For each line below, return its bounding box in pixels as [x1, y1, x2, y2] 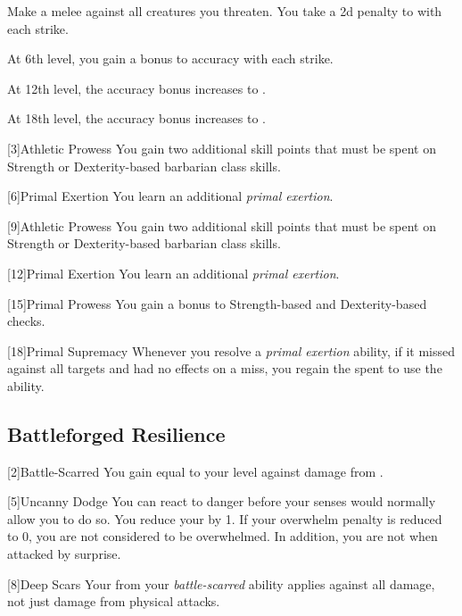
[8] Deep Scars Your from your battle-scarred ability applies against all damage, [7, 574, 435, 593]
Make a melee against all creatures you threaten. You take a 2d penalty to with [7, 2, 442, 20]
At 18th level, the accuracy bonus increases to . [7, 109, 266, 128]
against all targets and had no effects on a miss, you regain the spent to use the [7, 359, 442, 378]
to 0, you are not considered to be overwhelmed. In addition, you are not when [7, 527, 438, 545]
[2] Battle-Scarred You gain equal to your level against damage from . [7, 462, 384, 480]
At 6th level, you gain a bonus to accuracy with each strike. [7, 49, 334, 68]
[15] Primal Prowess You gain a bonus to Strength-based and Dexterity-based [7, 294, 427, 312]
